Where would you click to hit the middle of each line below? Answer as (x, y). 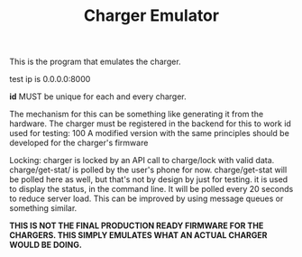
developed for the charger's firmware (79, 143)
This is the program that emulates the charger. (96, 62)
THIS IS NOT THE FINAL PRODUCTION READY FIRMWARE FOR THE (137, 225)
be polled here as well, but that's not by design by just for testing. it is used (149, 179)
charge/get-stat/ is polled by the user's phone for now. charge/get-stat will (148, 170)
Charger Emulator (151, 16)
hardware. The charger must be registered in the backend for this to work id (150, 124)
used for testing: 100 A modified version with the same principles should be (150, 133)
